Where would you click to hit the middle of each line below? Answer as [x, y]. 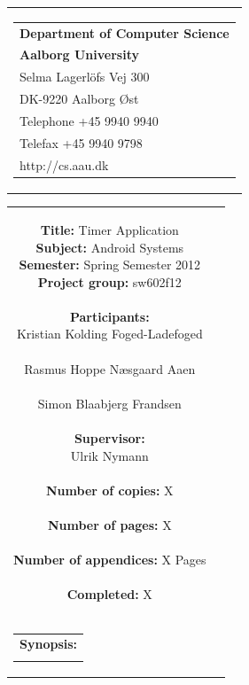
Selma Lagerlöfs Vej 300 [85, 77]
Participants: [109, 316]
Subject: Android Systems [110, 247]
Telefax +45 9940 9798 [81, 142]
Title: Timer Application [109, 229]
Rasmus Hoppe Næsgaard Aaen [110, 368]
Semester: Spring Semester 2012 [110, 265]
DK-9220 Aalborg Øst [79, 99]
